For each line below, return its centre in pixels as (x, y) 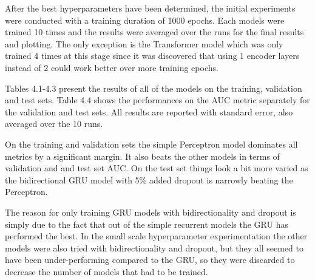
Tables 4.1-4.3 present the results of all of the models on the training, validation (154, 88)
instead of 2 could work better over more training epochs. (112, 67)
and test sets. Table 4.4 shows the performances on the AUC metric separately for (157, 100)
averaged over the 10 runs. (54, 124)
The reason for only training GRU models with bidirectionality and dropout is (151, 212)
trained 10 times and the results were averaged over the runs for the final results (154, 32)
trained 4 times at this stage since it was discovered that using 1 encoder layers (152, 56)
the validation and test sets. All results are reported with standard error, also (149, 111)
